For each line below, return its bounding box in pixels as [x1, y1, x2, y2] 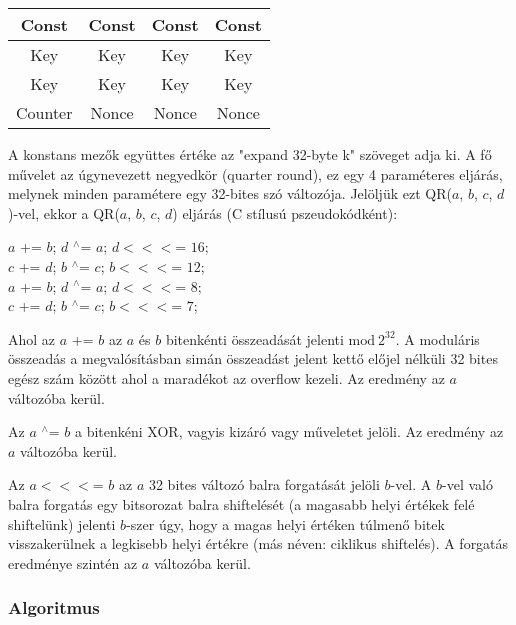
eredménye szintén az [8, 552, 138, 573]
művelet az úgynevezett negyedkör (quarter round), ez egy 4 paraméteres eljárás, [8, 163, 503, 184]
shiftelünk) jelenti [8, 513, 116, 534]
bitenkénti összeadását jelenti [165, 328, 344, 349]
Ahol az [8, 328, 56, 349]
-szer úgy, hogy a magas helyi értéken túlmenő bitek [126, 513, 445, 534]
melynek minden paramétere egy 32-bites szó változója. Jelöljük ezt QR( [8, 183, 452, 204]
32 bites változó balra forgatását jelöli [148, 474, 380, 495]
